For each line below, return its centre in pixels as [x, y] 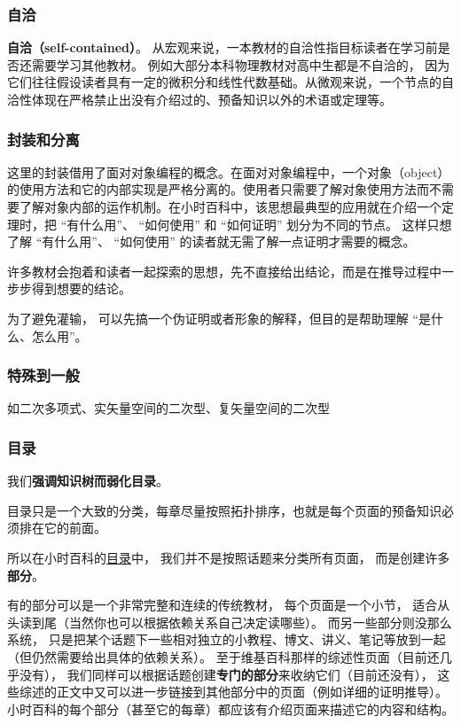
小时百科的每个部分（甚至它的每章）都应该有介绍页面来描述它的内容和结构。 [230, 708]
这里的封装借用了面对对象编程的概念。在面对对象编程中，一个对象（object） [229, 171]
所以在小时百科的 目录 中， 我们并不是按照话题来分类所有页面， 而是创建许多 [229, 557]
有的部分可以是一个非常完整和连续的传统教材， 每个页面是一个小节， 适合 [223, 605]
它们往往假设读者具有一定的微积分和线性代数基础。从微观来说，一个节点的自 [230, 82]
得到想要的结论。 [81, 288]
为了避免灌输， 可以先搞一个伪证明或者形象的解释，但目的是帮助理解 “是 [219, 318]
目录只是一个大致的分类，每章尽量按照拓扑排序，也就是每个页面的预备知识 [224, 510]
